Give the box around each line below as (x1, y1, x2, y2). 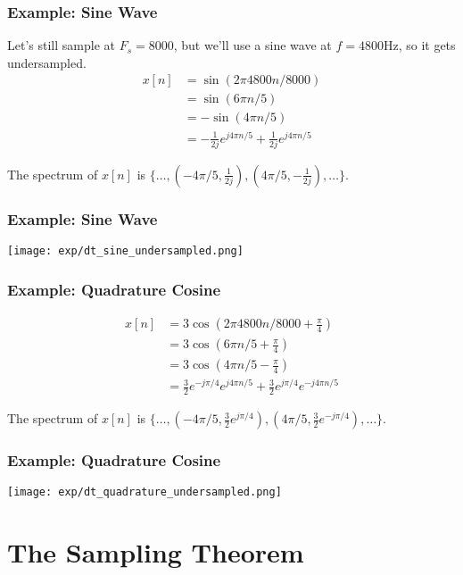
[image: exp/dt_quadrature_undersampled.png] (7, 486, 282, 499)
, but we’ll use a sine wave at (173, 36, 332, 54)
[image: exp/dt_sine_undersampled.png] (7, 245, 244, 258)
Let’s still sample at (7, 36, 115, 54)
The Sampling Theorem (7, 534, 304, 571)
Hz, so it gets (383, 36, 456, 54)
